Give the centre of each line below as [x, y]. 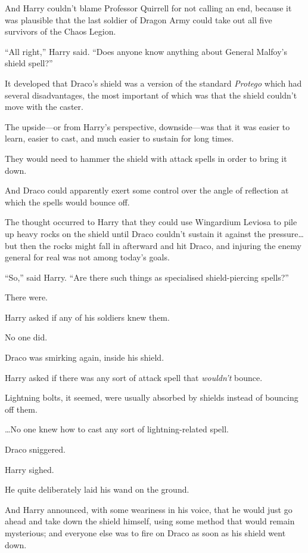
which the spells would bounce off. [67, 202]
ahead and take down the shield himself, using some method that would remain [150, 521]
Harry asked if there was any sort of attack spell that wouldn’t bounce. [134, 377]
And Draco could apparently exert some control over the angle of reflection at [147, 190]
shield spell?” [29, 63]
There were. [27, 297]
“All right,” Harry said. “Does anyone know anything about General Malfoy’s [146, 51]
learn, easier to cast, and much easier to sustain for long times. [119, 138]
